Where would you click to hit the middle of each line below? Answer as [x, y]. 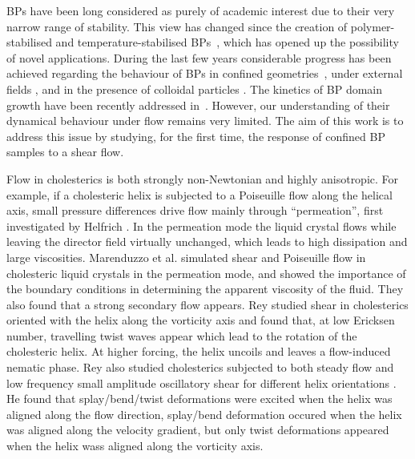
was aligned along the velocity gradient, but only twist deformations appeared [198, 430]
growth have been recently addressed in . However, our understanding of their [198, 105]
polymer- [373, 26]
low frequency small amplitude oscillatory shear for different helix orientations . [201, 382]
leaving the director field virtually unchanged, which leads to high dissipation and [207, 242]
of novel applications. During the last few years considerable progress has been [199, 57]
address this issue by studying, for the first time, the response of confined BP [196, 136]
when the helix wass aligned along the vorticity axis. [135, 446]
